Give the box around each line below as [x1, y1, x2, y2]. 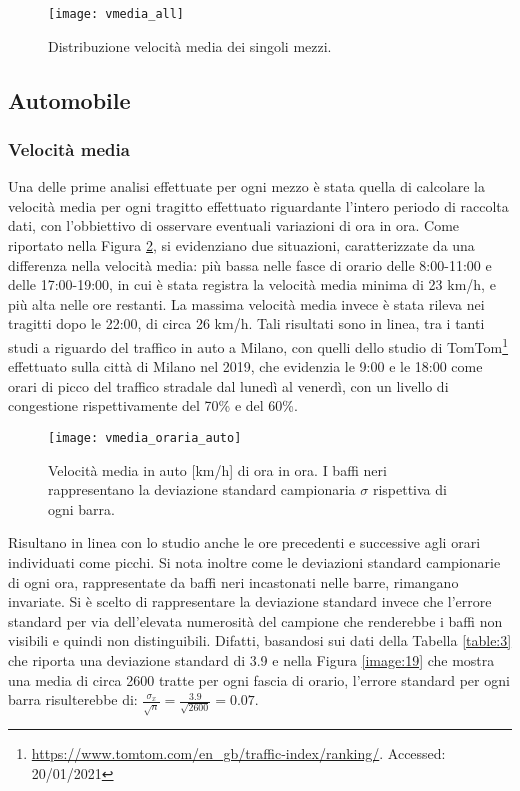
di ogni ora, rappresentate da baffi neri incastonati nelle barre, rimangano [8, 571, 459, 592]
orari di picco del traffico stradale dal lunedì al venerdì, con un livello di [8, 375, 449, 396]
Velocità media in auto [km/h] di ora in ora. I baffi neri [48, 459, 387, 480]
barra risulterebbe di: [8, 689, 138, 710]
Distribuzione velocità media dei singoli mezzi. [48, 35, 332, 56]
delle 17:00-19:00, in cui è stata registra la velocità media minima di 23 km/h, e [8, 274, 496, 295]
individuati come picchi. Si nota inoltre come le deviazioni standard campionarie [8, 552, 501, 573]
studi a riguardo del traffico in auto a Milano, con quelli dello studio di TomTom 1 [8, 334, 509, 357]
